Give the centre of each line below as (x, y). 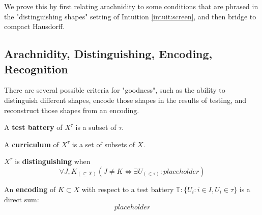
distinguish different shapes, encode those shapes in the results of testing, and (125, 100)
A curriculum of (32, 144)
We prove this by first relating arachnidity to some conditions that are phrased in (131, 6)
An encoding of (30, 189)
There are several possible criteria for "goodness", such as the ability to (115, 90)
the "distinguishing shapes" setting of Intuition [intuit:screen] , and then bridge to (130, 16)
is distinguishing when (53, 161)
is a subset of (96, 127)
